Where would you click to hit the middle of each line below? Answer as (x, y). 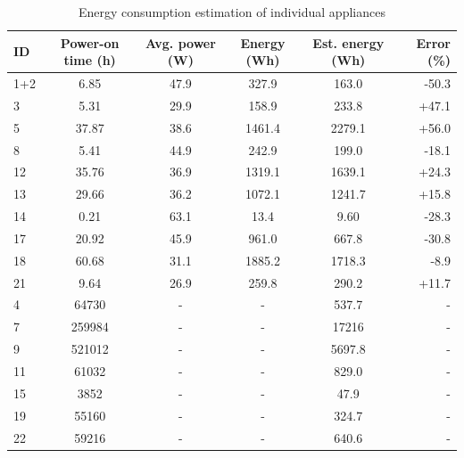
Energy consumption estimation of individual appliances (232, 12)
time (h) (90, 60)
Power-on (90, 42)
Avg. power (180, 42)
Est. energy (348, 42)
